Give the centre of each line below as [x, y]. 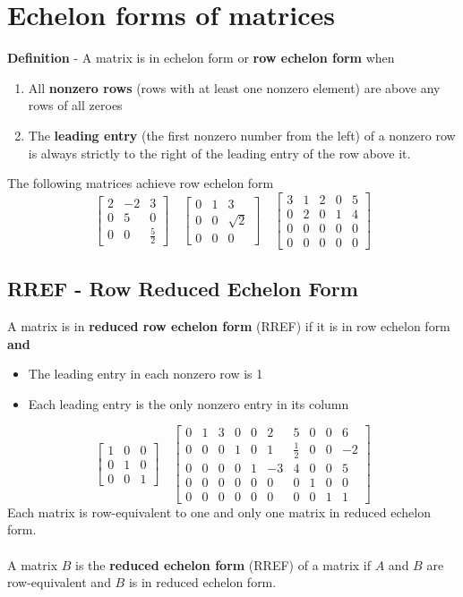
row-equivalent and [59, 582]
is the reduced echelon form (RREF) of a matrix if [223, 564]
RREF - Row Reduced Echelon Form [183, 289]
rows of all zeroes [75, 105]
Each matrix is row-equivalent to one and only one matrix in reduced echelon [219, 512]
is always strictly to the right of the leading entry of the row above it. [219, 153]
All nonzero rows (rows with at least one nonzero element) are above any [234, 87]
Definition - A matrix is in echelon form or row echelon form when [201, 58]
